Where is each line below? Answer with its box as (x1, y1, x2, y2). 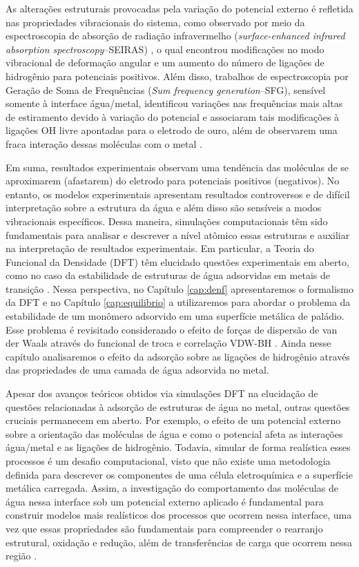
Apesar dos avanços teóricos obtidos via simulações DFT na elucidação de (6, 386, 318, 401)
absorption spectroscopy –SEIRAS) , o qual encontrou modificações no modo (6, 41, 324, 56)
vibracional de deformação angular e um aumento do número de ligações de (6, 55, 324, 70)
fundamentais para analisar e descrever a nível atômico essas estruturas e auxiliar (6, 227, 350, 242)
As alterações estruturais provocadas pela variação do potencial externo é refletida (6, 1, 353, 15)
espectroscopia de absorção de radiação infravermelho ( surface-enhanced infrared (6, 28, 345, 43)
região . (6, 548, 37, 563)
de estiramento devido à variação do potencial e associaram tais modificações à (6, 109, 340, 124)
